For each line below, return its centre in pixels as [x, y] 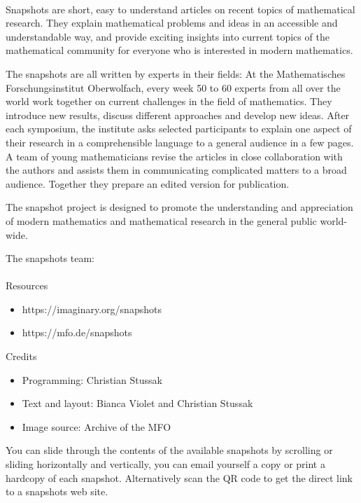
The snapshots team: [50, 258]
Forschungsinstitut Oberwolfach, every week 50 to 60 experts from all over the [173, 87]
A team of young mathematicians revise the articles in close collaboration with [174, 156]
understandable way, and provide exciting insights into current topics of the [168, 36]
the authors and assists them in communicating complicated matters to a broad [176, 170]
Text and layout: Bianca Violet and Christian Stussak [137, 403]
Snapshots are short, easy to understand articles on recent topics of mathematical [180, 9]
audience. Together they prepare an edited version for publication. [148, 183]
